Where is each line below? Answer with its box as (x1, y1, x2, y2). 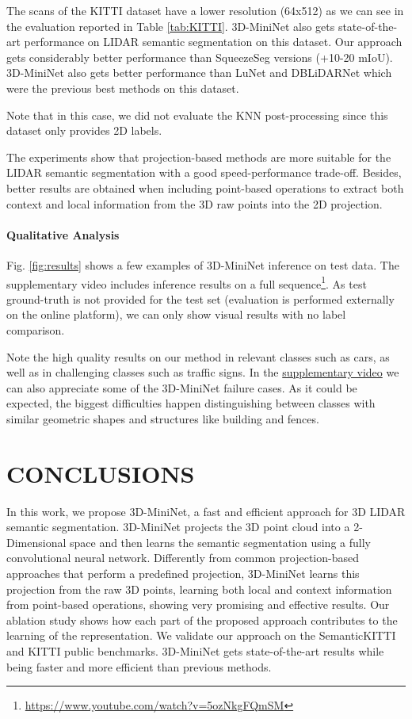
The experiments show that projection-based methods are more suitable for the (6, 148, 391, 165)
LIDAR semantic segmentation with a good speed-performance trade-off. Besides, (6, 164, 402, 181)
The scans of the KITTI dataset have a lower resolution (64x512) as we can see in (6, 2, 404, 18)
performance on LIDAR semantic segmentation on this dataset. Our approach (24, 33, 402, 50)
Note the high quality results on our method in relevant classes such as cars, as (6, 348, 390, 365)
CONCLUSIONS (6, 457, 195, 489)
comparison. (6, 321, 65, 338)
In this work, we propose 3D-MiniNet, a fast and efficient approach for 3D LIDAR (6, 503, 406, 519)
